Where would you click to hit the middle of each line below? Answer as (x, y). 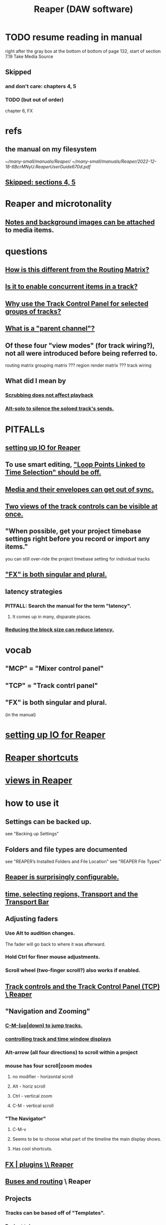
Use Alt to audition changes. (40, 933)
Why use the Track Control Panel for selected (77, 304)
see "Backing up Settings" (32, 834)
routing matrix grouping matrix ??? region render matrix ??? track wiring (78, 365)
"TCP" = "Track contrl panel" (52, 685)
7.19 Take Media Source (29, 56)
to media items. (30, 230)
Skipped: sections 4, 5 (41, 182)
